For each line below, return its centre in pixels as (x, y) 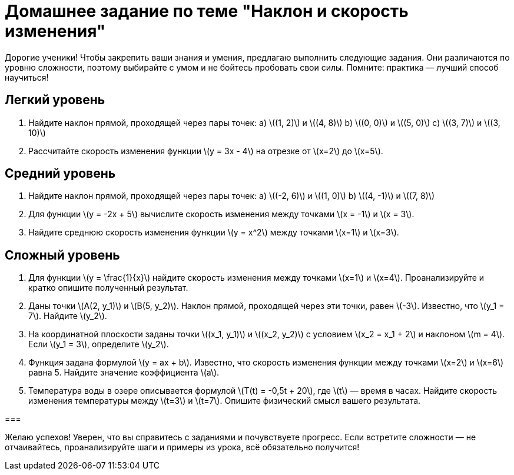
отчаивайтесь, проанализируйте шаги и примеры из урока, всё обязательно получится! (182, 447)
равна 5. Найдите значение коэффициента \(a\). (124, 373)
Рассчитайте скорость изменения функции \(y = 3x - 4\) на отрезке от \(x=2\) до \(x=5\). (206, 151)
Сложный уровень (62, 255)
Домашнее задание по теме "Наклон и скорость (207, 11)
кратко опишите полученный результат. (108, 288)
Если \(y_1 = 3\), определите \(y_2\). (99, 344)
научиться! (27, 77)
